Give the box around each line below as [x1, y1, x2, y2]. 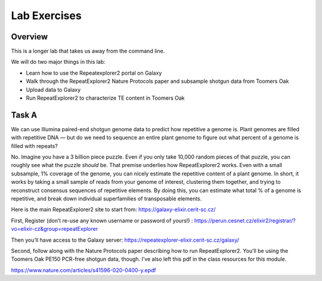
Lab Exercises [11, 9, 82, 22]
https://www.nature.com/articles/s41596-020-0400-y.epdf [11, 266, 156, 274]
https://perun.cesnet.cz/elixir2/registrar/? [194, 217, 296, 224]
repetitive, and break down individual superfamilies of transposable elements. [11, 195, 202, 202]
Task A [11, 110, 38, 120]
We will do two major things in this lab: [11, 58, 106, 66]
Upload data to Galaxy [26, 86, 81, 93]
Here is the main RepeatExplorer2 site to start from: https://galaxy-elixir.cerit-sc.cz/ [11, 206, 216, 213]
